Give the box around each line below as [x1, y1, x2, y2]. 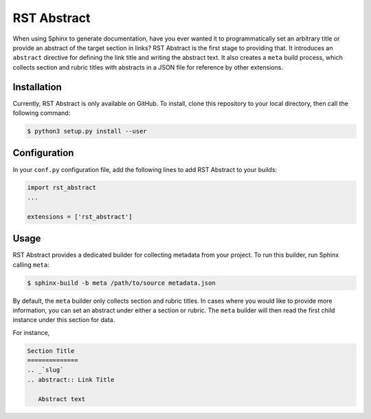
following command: [12, 109, 71, 117]
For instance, [12, 328, 50, 336]
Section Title [27, 347, 75, 354]
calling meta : [12, 260, 49, 268]
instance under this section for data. [12, 316, 115, 324]
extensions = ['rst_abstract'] [27, 213, 133, 220]
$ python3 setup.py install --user [27, 127, 147, 135]
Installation [12, 81, 62, 93]
